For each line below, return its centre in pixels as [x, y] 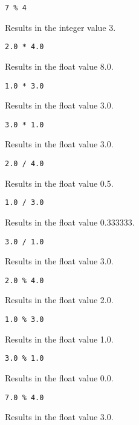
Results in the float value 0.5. [59, 183]
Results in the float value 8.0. [59, 66]
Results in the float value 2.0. [59, 300]
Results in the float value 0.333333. [70, 222]
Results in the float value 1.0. [59, 339]
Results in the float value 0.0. [59, 377]
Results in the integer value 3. [60, 27]
